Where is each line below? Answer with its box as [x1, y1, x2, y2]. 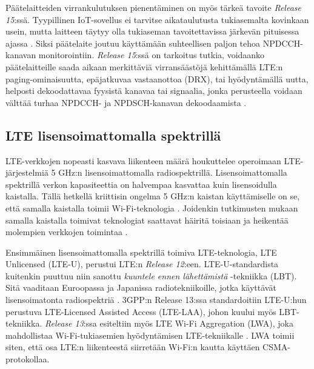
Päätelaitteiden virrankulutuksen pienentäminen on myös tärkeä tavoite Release [5, 1, 301, 13]
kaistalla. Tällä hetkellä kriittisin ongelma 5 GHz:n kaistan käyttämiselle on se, [5, 190, 300, 202]
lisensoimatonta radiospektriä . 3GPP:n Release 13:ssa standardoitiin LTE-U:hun [5, 293, 307, 306]
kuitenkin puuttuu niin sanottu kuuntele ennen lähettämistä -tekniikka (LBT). [5, 269, 297, 282]
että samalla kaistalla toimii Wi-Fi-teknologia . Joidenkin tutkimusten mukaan [5, 201, 298, 214]
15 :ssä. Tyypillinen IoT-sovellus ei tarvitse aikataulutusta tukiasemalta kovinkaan [5, 13, 309, 25]
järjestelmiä [5, 166, 48, 179]
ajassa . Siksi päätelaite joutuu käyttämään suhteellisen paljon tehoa [5, 36, 261, 49]
